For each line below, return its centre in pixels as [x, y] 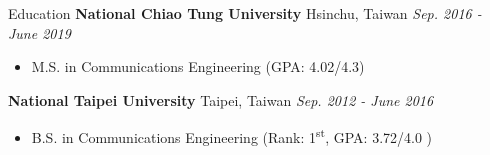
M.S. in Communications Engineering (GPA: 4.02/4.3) [198, 66]
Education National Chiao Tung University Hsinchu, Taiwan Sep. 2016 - [245, 13]
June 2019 [39, 32]
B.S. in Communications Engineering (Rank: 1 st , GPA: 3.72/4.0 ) [232, 136]
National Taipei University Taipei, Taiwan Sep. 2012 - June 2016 [221, 99]
